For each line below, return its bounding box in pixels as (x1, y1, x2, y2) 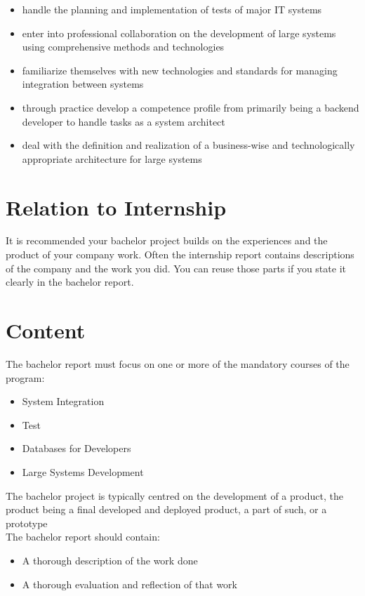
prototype (6, 515, 48, 530)
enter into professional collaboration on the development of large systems (22, 25, 336, 40)
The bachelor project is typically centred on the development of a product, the (6, 488, 343, 503)
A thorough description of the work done (22, 552, 198, 567)
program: (6, 370, 45, 385)
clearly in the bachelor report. (6, 274, 134, 289)
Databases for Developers (22, 441, 131, 456)
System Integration (22, 394, 105, 409)
